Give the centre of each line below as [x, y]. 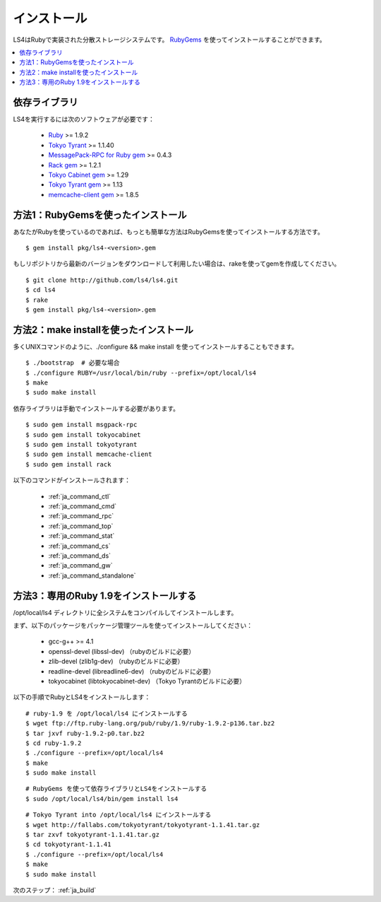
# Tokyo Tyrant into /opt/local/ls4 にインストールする [119, 815]
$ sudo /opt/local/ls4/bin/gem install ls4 [102, 798]
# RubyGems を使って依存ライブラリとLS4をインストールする [116, 789]
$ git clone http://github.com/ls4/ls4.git [102, 280]
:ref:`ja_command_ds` [80, 556]
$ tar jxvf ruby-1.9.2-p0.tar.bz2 [85, 733]
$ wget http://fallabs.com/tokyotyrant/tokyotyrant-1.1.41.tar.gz [143, 825]
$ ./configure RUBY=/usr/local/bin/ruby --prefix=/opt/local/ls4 [141, 373]
